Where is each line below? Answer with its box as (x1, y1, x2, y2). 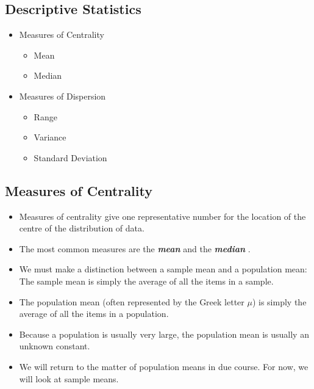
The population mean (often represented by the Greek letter (19, 295, 244, 308)
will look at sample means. (19, 372, 119, 385)
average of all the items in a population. (19, 307, 169, 320)
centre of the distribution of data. (19, 222, 145, 234)
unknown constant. (19, 340, 90, 352)
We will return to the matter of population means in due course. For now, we (19, 360, 309, 373)
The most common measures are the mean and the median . (19, 242, 251, 255)
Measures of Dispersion (19, 89, 106, 102)
